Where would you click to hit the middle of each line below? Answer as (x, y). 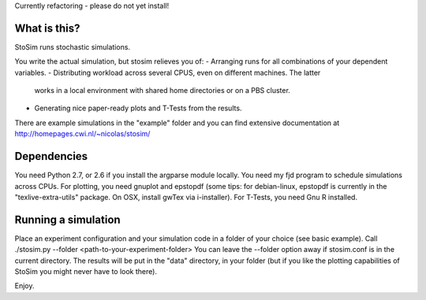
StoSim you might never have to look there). (86, 272)
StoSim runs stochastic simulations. (72, 46)
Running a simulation (68, 219)
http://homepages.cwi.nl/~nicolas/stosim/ (82, 134)
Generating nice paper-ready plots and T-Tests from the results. (138, 108)
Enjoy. (24, 286)
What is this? (47, 28)
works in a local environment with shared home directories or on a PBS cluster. (163, 91)
